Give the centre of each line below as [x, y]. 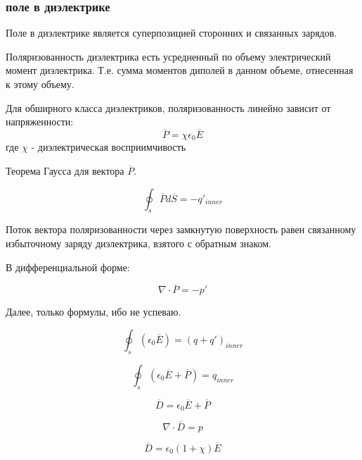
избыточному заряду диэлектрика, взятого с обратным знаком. [138, 243]
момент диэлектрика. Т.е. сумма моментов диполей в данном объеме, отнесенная [180, 70]
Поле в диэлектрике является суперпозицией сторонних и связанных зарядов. [172, 33]
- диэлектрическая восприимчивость [109, 147]
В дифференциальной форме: [68, 267]
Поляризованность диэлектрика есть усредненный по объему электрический [168, 56]
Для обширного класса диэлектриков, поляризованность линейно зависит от [168, 107]
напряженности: [40, 122]
